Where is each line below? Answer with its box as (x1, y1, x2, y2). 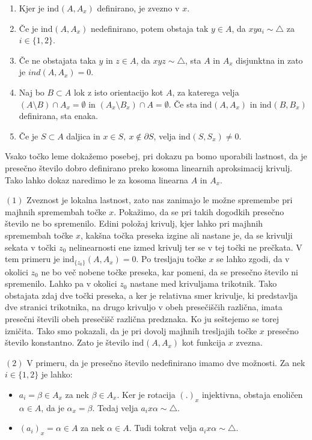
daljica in (66, 129, 100, 142)
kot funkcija (182, 336, 226, 349)
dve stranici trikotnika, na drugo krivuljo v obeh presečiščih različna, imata (5, 301, 283, 313)
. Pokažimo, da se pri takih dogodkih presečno (114, 205, 284, 218)
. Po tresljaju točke (136, 252, 206, 265)
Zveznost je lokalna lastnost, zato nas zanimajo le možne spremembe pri (26, 194, 293, 206)
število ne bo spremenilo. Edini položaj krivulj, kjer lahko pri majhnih (5, 217, 263, 230)
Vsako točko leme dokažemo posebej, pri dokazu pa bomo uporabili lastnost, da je (5, 150, 307, 162)
